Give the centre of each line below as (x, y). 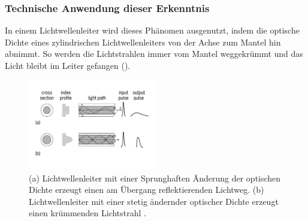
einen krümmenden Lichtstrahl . (87, 213)
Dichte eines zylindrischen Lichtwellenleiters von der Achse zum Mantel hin (143, 42)
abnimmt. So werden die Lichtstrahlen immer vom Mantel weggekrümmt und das (154, 54)
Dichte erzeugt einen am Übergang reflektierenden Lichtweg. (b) (147, 190)
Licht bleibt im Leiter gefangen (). (68, 65)
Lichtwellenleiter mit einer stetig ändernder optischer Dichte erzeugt (154, 201)
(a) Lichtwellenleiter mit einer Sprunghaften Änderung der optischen (155, 178)
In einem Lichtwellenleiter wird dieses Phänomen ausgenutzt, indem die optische (152, 30)
